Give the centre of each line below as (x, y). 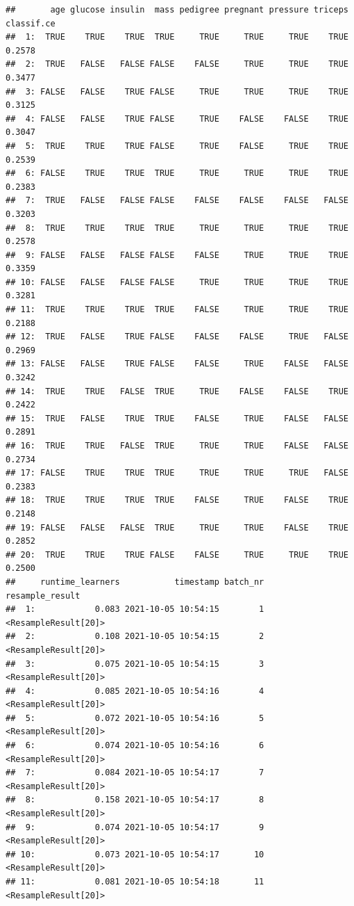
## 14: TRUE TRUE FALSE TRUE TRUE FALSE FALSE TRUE (177, 391)
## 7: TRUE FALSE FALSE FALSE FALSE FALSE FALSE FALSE (177, 201)
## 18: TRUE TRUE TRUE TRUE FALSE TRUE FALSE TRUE (177, 500)
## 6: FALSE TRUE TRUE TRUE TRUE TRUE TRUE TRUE (177, 173)
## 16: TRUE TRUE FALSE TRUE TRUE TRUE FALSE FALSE (177, 446)
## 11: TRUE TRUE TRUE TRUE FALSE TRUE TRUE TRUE (177, 310)
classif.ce (31, 23)
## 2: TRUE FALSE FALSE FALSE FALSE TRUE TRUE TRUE (177, 64)
